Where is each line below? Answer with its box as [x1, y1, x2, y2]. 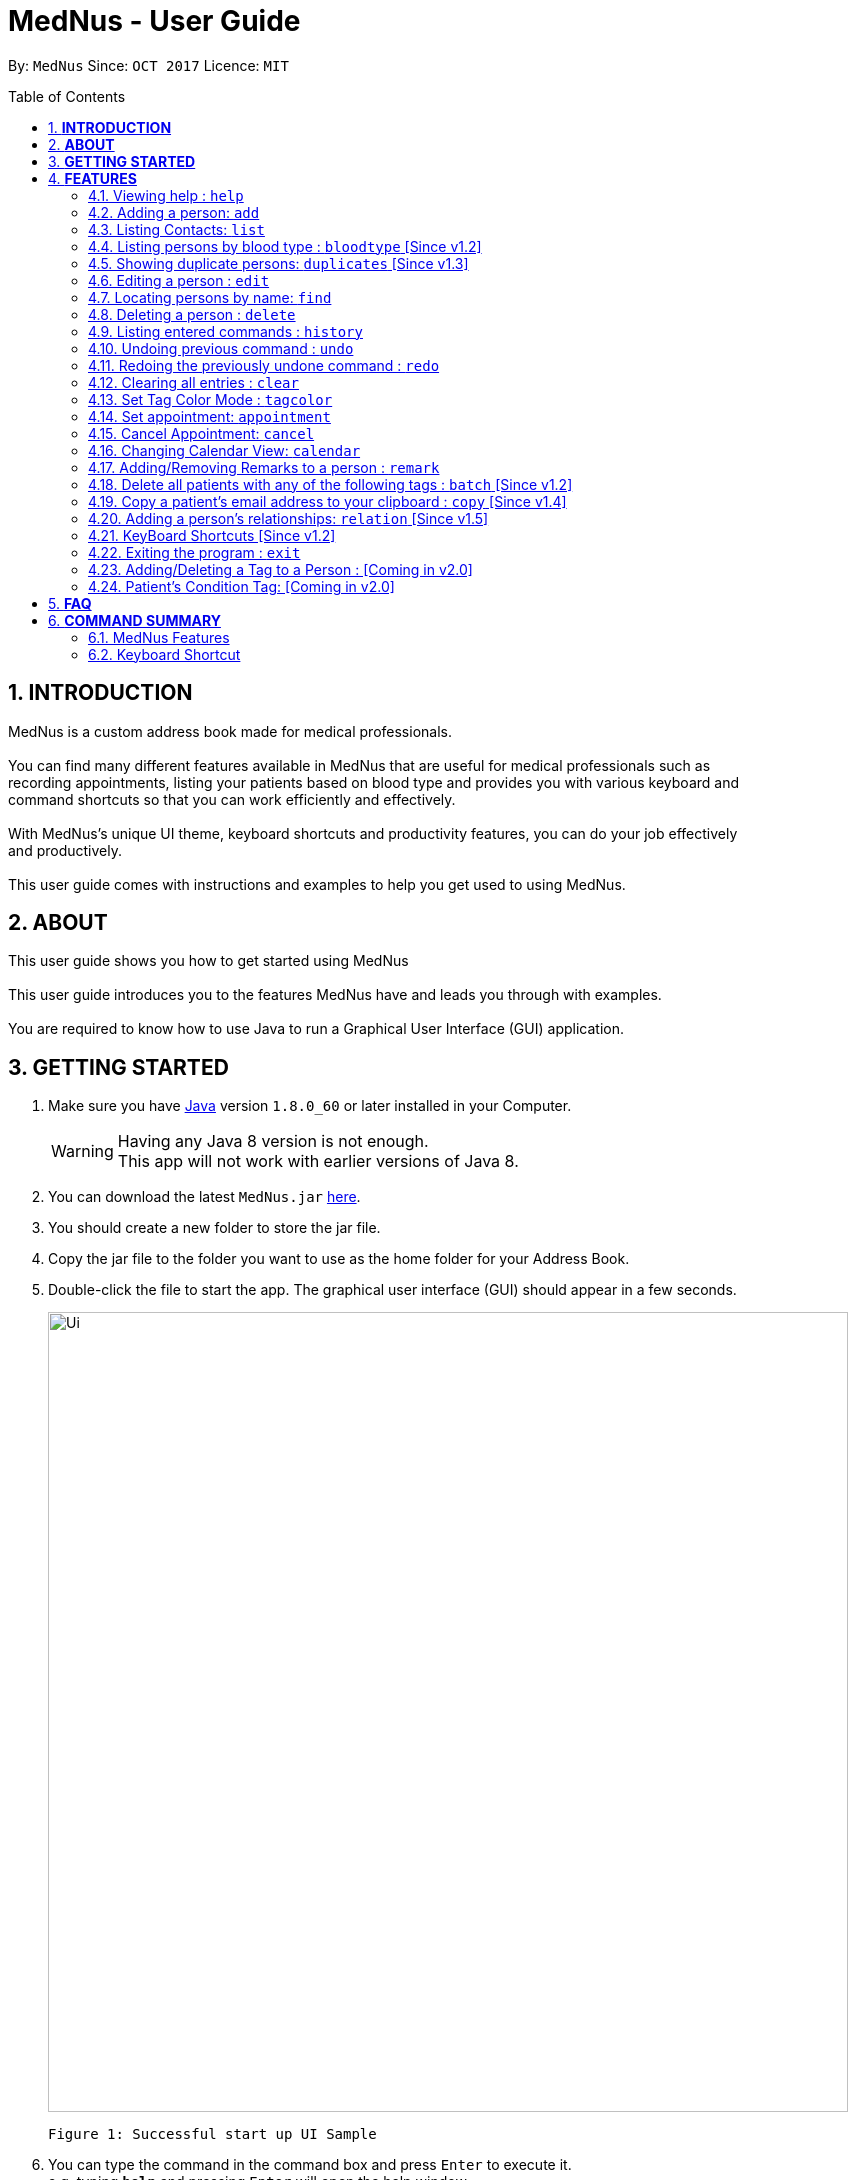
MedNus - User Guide [8, 4, 301, 38]
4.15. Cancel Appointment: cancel [88, 424, 315, 442]
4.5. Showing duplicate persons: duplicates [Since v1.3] [88, 254, 469, 272]
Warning [51, 1141, 114, 1162]
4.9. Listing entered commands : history [88, 322, 363, 340]
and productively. [8, 841, 122, 859]
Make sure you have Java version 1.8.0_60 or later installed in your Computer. [48, 1097, 572, 1115]
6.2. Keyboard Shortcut [88, 645, 241, 663]
